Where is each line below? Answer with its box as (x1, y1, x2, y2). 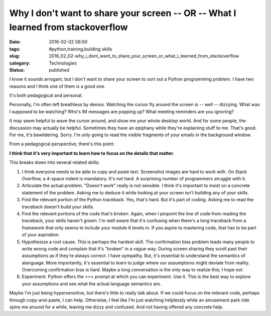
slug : (9, 53, 20, 59)
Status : (9, 67, 25, 73)
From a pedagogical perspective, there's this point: (9, 141, 115, 147)
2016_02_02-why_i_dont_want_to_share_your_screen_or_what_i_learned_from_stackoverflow (49, 53, 239, 59)
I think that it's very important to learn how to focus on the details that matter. (9, 150, 175, 156)
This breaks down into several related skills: (9, 159, 100, 165)
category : (9, 60, 31, 66)
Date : (9, 39, 21, 45)
